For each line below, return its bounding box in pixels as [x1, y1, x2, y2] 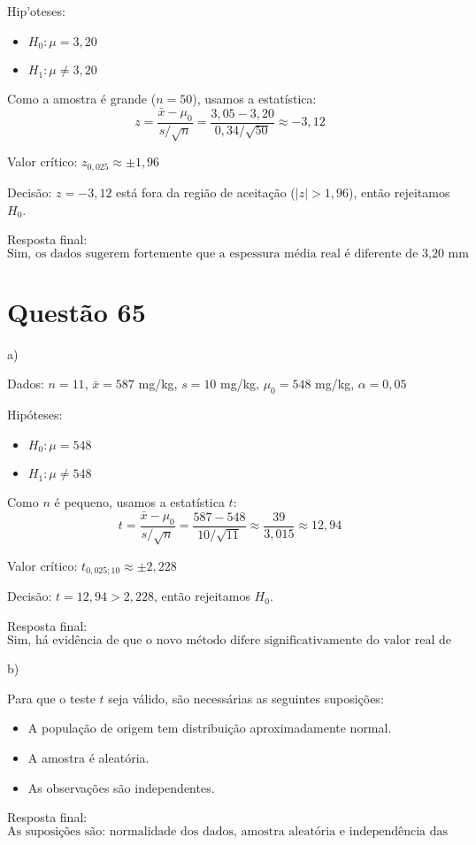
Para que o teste [7, 688, 96, 707]
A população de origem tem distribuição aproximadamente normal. [27, 718, 392, 737]
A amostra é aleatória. [27, 749, 150, 767]
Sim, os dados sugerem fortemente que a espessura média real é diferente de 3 [7, 247, 429, 260]
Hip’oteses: [7, 2, 65, 19]
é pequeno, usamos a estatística [54, 493, 225, 511]
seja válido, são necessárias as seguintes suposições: [108, 688, 384, 707]
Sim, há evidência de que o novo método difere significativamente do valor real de [7, 634, 452, 648]
